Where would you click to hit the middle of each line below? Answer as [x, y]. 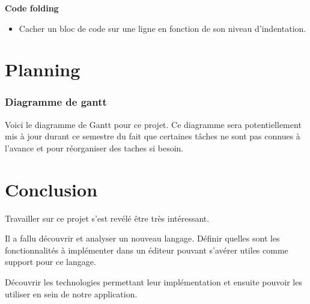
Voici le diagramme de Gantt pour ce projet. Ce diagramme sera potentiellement [153, 124]
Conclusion [51, 189]
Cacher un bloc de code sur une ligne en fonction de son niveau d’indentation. [163, 28]
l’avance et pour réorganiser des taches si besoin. [94, 147]
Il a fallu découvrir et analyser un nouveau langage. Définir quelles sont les [142, 238]
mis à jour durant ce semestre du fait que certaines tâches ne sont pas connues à [153, 136]
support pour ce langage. [50, 262]
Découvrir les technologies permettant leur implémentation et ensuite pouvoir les [153, 282]
